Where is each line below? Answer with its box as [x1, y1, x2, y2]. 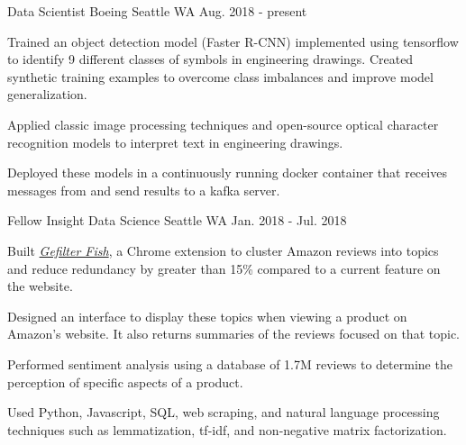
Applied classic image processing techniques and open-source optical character [7, 114, 439, 133]
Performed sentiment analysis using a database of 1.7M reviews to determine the [7, 354, 452, 373]
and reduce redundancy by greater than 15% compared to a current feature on [7, 259, 441, 277]
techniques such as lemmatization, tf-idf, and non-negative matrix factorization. [7, 420, 447, 439]
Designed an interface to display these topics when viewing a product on [7, 306, 407, 325]
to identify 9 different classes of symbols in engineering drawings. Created [7, 50, 414, 68]
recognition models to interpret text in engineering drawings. [7, 132, 343, 151]
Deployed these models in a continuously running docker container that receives [7, 163, 447, 182]
